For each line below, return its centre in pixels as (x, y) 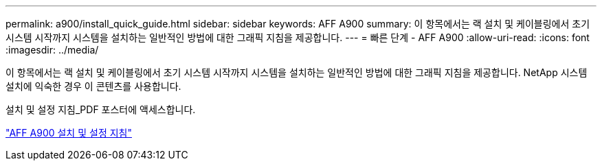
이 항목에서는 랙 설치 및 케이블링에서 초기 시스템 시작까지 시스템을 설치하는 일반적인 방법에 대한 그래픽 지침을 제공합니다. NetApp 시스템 (297, 72)
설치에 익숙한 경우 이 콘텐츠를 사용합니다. (93, 86)
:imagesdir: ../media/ (52, 50)
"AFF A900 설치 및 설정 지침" (69, 133)
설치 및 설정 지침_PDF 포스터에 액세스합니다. (101, 109)
